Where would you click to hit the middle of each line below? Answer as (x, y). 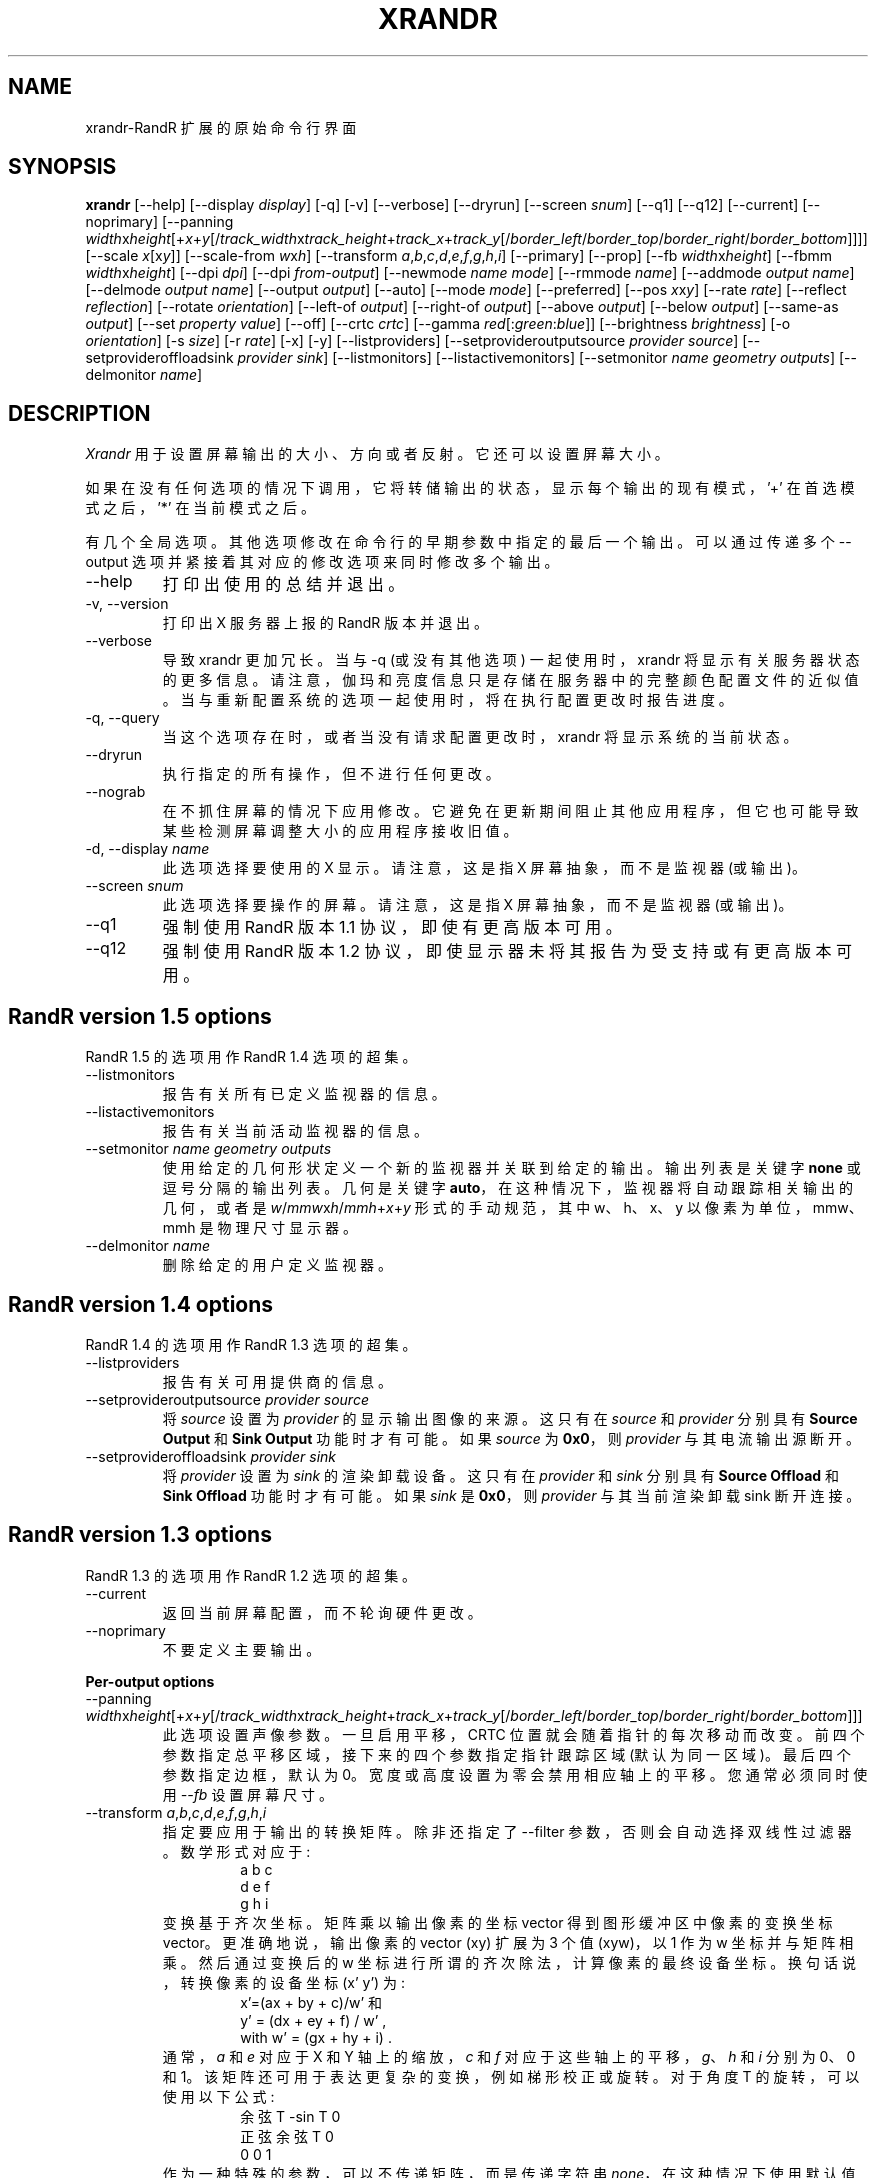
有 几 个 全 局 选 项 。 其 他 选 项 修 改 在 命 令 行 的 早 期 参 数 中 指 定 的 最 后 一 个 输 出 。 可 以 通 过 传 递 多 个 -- (468, 542)
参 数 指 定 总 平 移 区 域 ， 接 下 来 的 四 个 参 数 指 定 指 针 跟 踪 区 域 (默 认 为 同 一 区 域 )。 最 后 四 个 (506, 1754)
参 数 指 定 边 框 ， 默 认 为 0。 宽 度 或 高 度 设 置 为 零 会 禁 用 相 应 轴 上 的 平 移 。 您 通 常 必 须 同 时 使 (515, 1774)
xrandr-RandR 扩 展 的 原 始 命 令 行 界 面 (221, 127)
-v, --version (127, 604)
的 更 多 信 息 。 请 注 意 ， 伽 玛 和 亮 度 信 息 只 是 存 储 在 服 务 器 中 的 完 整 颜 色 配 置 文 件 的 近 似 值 (510, 680)
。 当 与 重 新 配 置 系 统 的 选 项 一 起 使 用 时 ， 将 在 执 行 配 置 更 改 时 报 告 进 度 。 (447, 700)
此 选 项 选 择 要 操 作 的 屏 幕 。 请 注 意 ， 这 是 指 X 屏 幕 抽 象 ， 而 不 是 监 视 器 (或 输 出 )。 (477, 905)
